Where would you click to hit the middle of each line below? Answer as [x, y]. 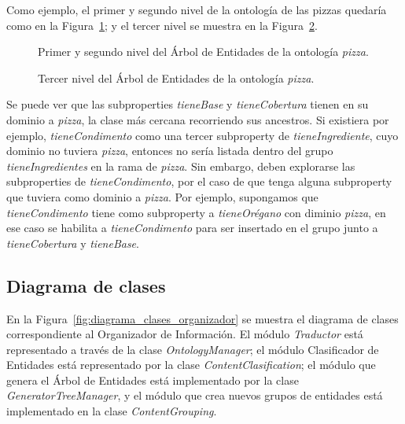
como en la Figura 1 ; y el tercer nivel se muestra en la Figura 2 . [162, 25]
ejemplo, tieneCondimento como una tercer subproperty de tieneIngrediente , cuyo [202, 135]
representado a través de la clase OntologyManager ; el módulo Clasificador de [193, 349]
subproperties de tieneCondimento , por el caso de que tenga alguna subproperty [199, 181]
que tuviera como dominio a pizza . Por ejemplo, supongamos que [162, 196]
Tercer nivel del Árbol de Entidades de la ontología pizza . [176, 77]
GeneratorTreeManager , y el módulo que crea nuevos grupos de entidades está [195, 395]
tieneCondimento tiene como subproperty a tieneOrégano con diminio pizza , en [196, 212]
